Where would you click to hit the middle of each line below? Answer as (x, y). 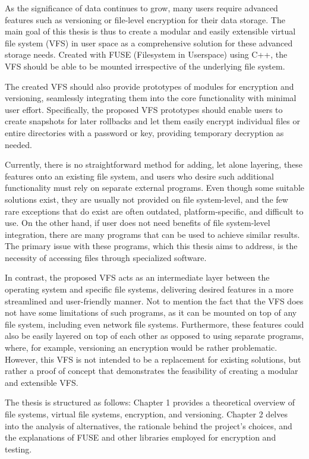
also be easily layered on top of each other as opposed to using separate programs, (154, 336)
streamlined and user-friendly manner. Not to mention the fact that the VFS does (154, 301)
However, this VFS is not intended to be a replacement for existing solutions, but (153, 359)
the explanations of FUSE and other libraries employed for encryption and (141, 437)
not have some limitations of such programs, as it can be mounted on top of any (151, 312)
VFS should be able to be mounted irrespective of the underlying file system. (145, 66)
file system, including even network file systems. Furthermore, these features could (154, 324)
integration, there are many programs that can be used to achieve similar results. (152, 234)
